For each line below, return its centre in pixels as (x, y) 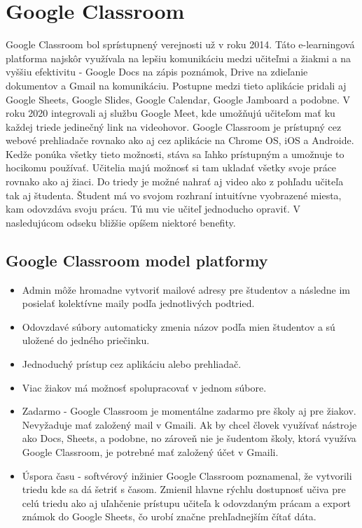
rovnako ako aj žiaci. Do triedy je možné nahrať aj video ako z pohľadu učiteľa (175, 181)
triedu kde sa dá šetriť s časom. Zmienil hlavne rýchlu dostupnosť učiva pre (184, 489)
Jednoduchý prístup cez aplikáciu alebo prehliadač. (132, 364)
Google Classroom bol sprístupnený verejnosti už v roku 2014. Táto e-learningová (180, 44)
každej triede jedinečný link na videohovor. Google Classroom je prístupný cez (174, 126)
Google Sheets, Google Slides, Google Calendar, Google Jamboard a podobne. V (178, 99)
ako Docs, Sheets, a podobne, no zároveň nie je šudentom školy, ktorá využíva (189, 438)
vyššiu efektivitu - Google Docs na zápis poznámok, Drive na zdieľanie (157, 72)
